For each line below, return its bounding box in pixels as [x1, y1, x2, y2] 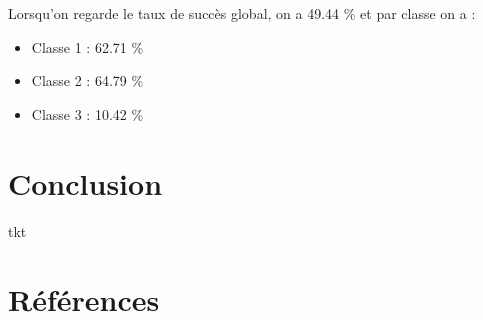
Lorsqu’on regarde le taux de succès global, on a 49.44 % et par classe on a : [8, 3, 476, 23]
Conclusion [8, 162, 163, 203]
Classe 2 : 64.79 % [31, 70, 144, 91]
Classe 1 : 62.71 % [31, 36, 144, 57]
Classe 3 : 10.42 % [31, 103, 144, 124]
